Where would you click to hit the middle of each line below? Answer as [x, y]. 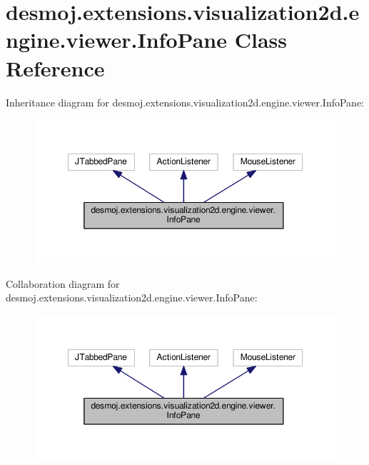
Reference [55, 67]
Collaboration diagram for [63, 283]
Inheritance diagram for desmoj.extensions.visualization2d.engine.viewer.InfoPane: [185, 102]
